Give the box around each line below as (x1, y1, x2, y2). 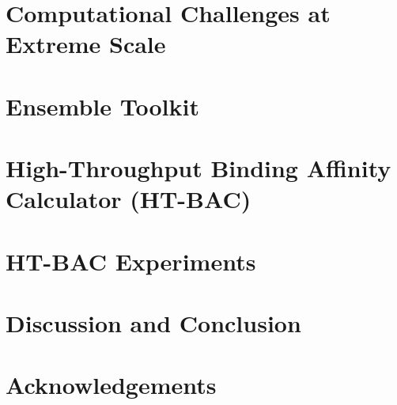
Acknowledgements (6, 369, 217, 401)
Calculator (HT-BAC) (6, 183, 251, 215)
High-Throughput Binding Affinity (6, 152, 391, 184)
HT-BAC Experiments (6, 244, 256, 277)
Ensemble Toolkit (6, 89, 199, 122)
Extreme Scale (6, 28, 166, 60)
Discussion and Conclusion (6, 307, 301, 339)
